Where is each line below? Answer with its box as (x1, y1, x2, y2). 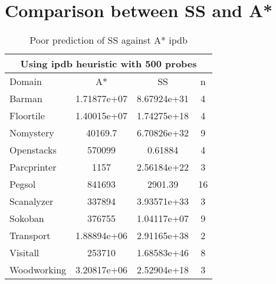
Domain (9, 74, 42, 89)
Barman (9, 92, 42, 106)
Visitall (9, 246, 40, 260)
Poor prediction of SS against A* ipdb (29, 33, 188, 47)
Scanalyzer (9, 194, 54, 208)
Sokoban (9, 211, 44, 226)
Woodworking (9, 263, 67, 277)
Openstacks (9, 143, 57, 157)
